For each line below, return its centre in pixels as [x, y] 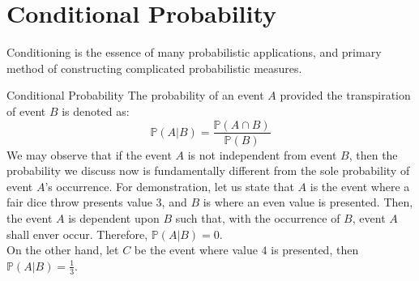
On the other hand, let [63, 250]
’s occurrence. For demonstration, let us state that [169, 186]
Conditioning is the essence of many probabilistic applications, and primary [194, 52]
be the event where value [196, 250]
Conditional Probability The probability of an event [135, 95]
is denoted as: [96, 111]
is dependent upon [114, 217]
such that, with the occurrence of [258, 217]
